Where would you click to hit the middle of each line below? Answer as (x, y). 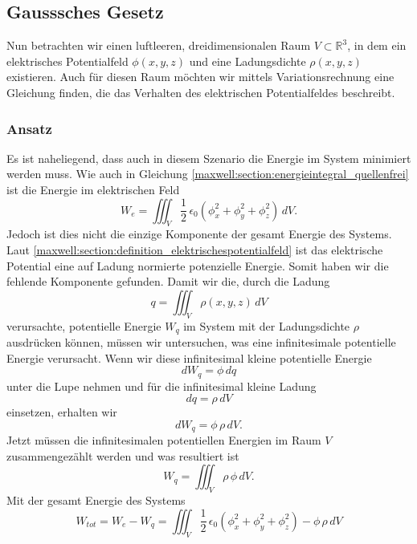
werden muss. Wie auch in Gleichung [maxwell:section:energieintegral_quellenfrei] (208, 174)
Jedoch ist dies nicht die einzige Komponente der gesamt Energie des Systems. (199, 234)
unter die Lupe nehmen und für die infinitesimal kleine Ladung (161, 386)
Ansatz (29, 128)
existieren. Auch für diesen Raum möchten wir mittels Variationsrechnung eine (200, 77)
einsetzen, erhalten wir (62, 412)
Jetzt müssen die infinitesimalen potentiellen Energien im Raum (164, 440)
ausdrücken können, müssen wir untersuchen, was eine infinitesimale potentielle (201, 342)
